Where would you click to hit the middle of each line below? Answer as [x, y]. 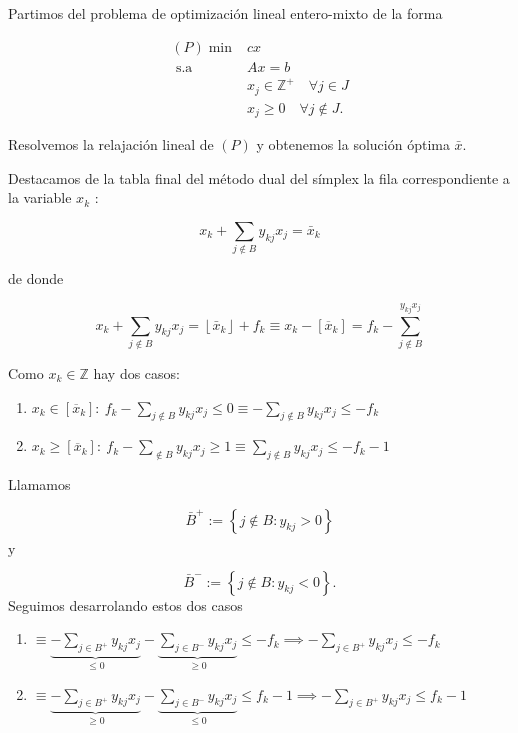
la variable [40, 197]
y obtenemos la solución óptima [353, 144]
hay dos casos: [136, 372]
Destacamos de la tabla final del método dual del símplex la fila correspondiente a [259, 177]
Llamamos [39, 484]
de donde [36, 278]
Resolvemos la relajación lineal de [111, 144]
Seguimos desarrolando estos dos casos [125, 604]
